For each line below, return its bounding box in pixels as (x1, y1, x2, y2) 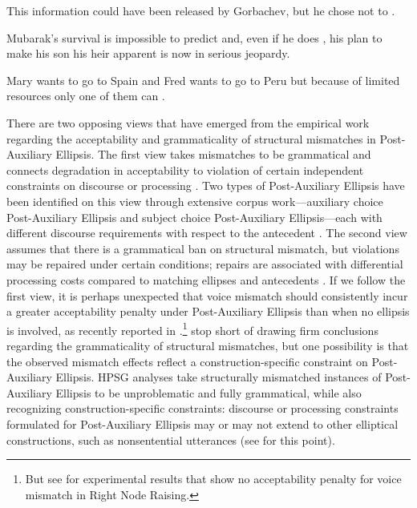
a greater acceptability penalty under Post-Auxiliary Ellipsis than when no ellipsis (6, 303, 410, 320)
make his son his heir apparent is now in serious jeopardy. (6, 45, 290, 62)
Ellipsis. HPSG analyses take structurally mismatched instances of (55, 369, 382, 385)
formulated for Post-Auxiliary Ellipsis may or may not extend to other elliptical (6, 415, 399, 432)
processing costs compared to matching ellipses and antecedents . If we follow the (6, 271, 406, 288)
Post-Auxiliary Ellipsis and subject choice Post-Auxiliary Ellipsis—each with (6, 208, 383, 225)
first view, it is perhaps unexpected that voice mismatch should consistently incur (6, 287, 408, 304)
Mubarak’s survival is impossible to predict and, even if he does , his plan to (6, 29, 383, 46)
